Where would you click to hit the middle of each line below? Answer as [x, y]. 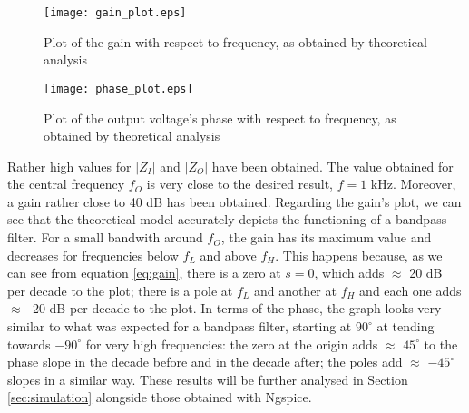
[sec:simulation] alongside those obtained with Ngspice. [160, 397]
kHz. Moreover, [413, 184]
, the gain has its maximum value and [326, 237]
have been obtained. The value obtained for [332, 166]
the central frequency [66, 184]
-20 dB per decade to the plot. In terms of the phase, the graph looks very [235, 308]
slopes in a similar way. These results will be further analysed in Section [208, 379]
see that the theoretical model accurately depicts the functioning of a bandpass [227, 219]
